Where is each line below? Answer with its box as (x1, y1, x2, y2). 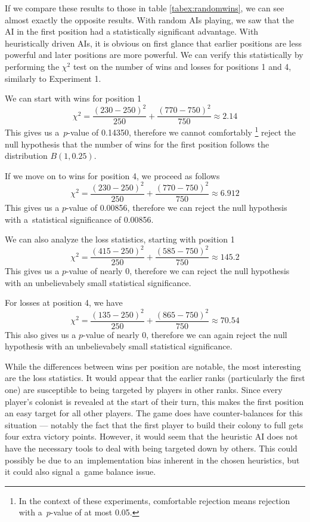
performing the (5, 60, 60, 72)
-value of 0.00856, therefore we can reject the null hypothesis (66, 201, 287, 213)
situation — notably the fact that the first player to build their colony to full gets (5, 418, 303, 431)
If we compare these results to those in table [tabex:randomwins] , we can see (5, 2, 284, 14)
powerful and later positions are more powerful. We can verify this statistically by (5, 48, 303, 61)
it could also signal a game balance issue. (5, 465, 156, 478)
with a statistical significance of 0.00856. (5, 213, 154, 225)
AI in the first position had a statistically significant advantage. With (5, 25, 259, 38)
